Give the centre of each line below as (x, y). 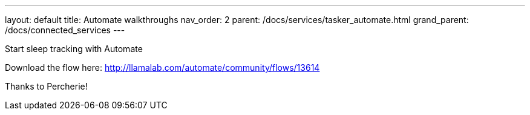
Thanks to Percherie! (46, 86)
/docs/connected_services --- (65, 30)
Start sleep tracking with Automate (74, 49)
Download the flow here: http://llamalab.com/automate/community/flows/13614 (162, 67)
